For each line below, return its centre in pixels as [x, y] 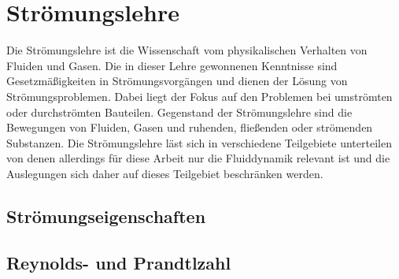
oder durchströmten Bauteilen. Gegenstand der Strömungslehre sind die [179, 112]
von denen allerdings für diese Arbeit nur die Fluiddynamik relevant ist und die [198, 158]
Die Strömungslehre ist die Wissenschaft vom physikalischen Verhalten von [187, 50]
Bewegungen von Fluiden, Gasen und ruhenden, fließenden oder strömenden [190, 127]
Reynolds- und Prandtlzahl [119, 262]
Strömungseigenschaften [106, 216]
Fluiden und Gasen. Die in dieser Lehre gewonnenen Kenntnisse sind [172, 65]
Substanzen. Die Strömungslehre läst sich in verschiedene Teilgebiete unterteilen [199, 142]
